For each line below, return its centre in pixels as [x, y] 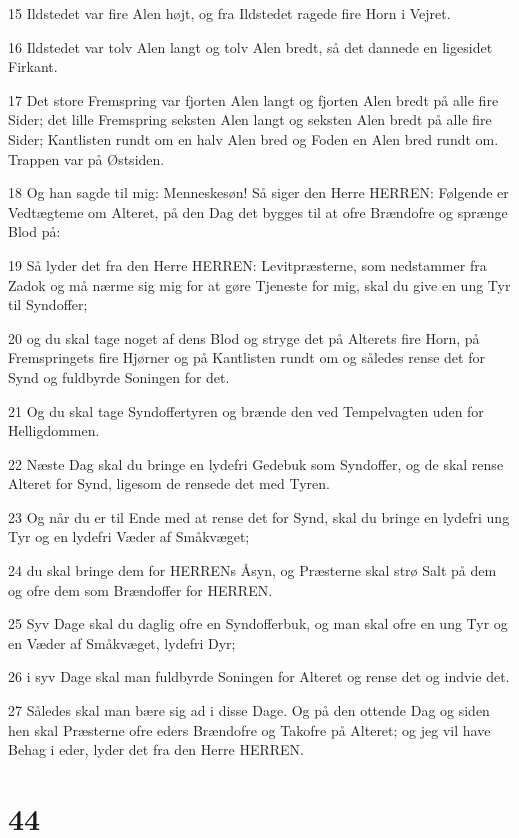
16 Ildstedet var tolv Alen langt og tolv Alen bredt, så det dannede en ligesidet [250, 46]
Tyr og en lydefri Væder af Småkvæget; [129, 536]
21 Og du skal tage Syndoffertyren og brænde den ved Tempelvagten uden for [246, 410]
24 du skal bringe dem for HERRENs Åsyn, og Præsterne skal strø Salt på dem [252, 570]
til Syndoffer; [48, 304]
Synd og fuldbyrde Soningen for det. [119, 376]
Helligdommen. [54, 430]
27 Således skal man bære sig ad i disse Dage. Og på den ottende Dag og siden [249, 710]
